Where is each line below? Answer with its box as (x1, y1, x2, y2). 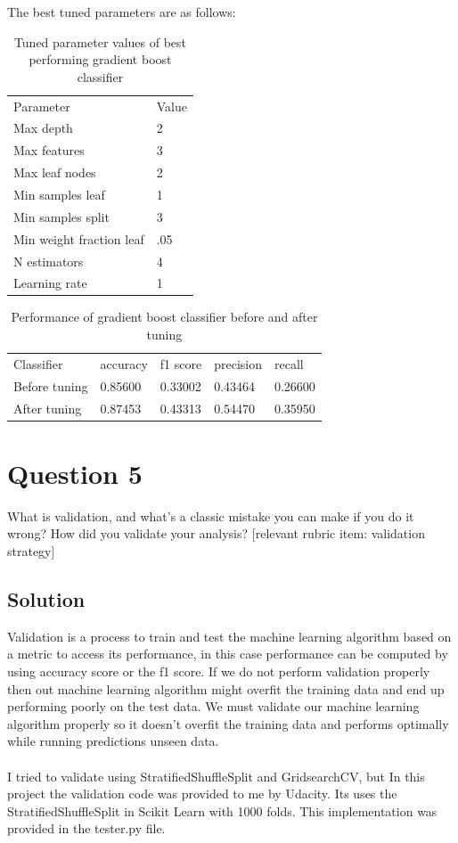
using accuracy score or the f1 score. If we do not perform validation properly (7, 661, 430, 680)
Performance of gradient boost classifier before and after (11, 307, 318, 326)
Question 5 (7, 454, 143, 491)
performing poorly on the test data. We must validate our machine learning (7, 697, 420, 716)
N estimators (13, 251, 84, 270)
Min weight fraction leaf (13, 229, 144, 248)
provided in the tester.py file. (7, 819, 166, 838)
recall (274, 354, 304, 372)
